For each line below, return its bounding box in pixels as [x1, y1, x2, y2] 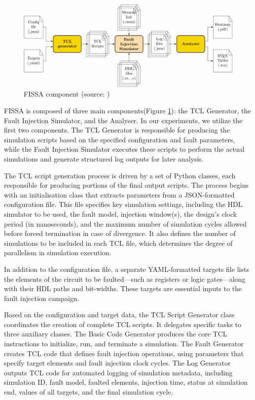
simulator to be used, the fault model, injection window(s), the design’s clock [4, 208, 237, 219]
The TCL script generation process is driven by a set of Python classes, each [4, 170, 236, 180]
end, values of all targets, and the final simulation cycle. [4, 387, 173, 397]
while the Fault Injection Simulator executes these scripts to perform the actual [4, 144, 245, 154]
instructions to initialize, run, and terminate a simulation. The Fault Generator [4, 338, 244, 349]
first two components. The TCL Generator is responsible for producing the [4, 125, 230, 135]
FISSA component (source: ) [24, 89, 110, 99]
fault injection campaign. [4, 293, 79, 303]
